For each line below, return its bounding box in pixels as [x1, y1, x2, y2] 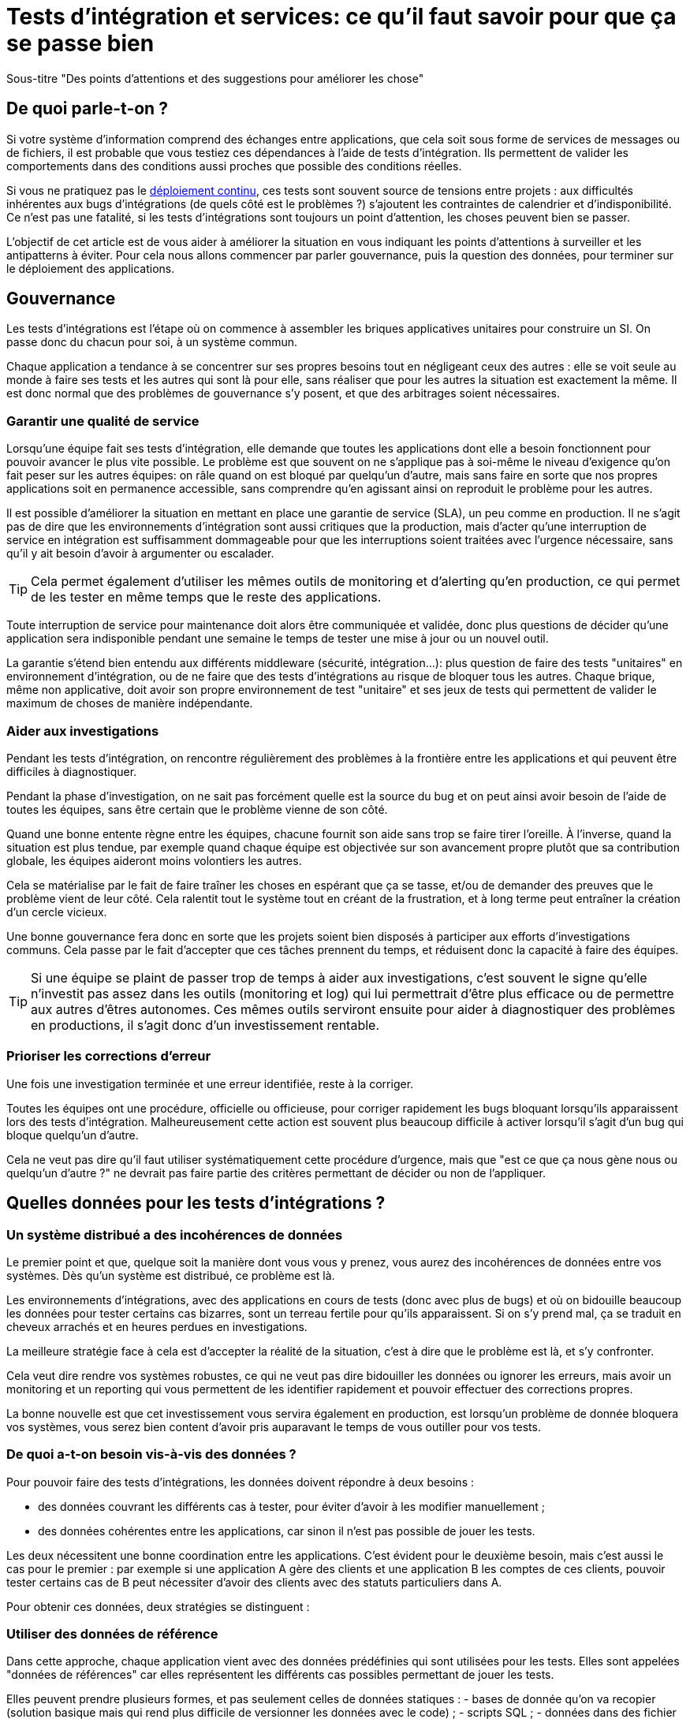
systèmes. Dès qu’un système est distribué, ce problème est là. [6, 1268, 335, 1282]
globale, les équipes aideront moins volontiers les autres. [6, 853, 302, 867]
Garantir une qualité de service [6, 412, 200, 429]
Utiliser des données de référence [6, 1626, 218, 1643]
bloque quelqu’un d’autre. [6, 1128, 139, 1142]
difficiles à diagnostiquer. [6, 764, 137, 778]
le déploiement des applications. [6, 261, 175, 275]
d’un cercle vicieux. [6, 904, 107, 919]
